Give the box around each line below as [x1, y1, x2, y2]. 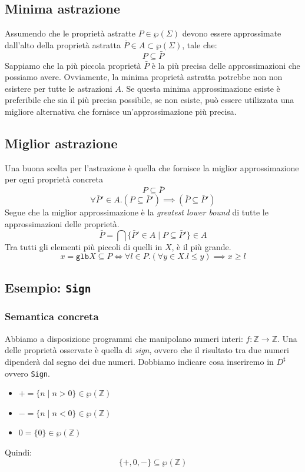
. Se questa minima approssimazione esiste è [121, 82, 280, 94]
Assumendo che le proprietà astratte [5, 27, 135, 39]
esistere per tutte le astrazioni [5, 82, 112, 94]
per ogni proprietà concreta [5, 173, 104, 185]
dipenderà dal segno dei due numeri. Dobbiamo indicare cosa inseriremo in [5, 355, 274, 367]
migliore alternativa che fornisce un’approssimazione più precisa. [5, 105, 237, 117]
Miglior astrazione [5, 134, 118, 152]
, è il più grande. [171, 240, 231, 252]
